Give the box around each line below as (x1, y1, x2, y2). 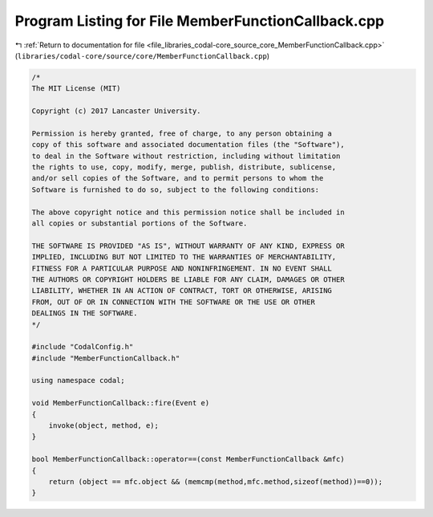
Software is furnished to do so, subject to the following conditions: (31, 185, 320, 194)
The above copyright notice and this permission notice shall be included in (31, 207, 345, 217)
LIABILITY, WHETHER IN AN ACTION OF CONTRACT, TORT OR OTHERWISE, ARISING (31, 286, 333, 295)
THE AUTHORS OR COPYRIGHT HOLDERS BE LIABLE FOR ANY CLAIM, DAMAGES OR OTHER (31, 275, 345, 284)
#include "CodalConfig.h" (31, 342, 134, 352)
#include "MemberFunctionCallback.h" (31, 353, 180, 363)
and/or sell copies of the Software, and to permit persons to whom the (31, 173, 324, 183)
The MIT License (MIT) (31, 84, 121, 93)
